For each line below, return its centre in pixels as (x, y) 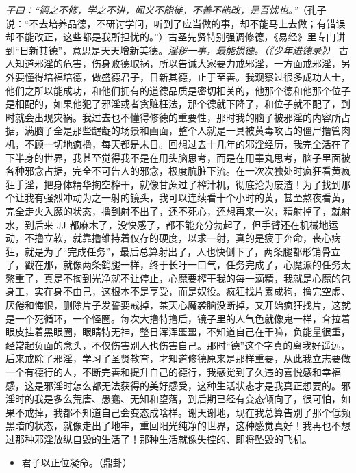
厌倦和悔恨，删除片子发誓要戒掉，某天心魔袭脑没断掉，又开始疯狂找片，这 (173, 305)
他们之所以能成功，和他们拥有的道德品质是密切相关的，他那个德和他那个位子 (178, 90)
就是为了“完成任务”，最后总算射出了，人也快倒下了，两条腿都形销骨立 (182, 251)
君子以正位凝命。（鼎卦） (77, 462)
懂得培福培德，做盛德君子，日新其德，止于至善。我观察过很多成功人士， (187, 76)
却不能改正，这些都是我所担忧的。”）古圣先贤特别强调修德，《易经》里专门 (171, 37)
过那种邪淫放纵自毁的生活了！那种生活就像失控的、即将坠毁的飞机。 (159, 439)
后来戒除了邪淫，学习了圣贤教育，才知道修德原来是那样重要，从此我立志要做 (178, 358)
